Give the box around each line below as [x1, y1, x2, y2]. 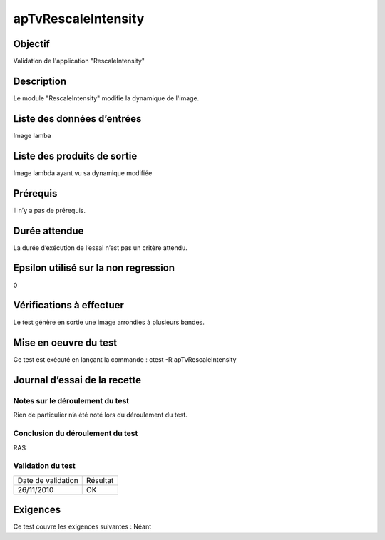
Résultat [86, 475, 114, 485]
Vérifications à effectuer [13, 299, 125, 311]
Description [13, 75, 67, 87]
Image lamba [13, 131, 51, 140]
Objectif [13, 38, 50, 50]
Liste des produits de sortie [13, 150, 138, 162]
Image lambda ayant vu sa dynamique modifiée [13, 168, 153, 177]
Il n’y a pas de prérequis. [13, 206, 86, 214]
